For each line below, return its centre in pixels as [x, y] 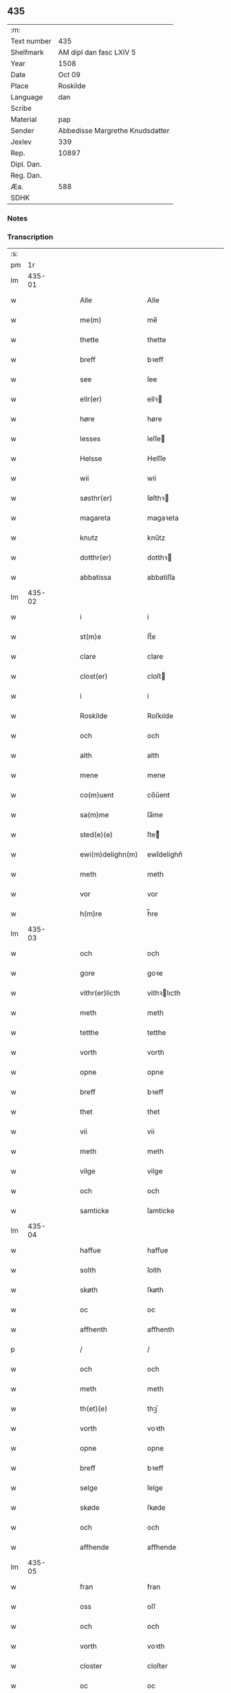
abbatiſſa [161, 578]
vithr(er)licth [100, 993]
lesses [90, 439]
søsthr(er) [96, 498]
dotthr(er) [96, 558]
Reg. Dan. [26, 175]
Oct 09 [69, 74]
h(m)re [91, 914]
